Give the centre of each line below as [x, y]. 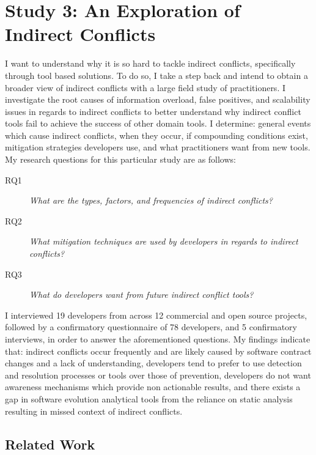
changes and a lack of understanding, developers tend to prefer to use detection [153, 363]
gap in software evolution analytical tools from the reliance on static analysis [149, 398]
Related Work [50, 444]
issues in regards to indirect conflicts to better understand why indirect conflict [153, 111]
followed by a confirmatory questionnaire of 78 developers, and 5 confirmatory [151, 327]
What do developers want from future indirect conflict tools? [141, 294]
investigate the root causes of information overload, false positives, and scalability [158, 99]
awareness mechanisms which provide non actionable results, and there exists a [153, 387]
